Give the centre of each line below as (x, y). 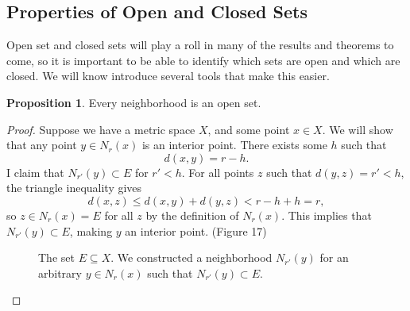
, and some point (249, 129)
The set (56, 257)
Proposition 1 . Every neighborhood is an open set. (134, 102)
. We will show (358, 129)
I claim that (35, 172)
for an (334, 257)
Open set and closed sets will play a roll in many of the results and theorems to (200, 45)
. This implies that (327, 215)
